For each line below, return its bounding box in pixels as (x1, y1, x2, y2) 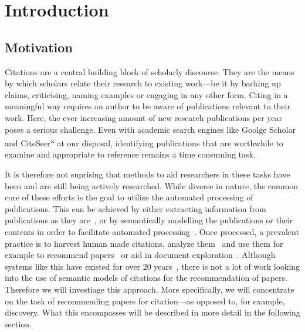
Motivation (5, 38, 73, 56)
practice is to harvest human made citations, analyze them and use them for (5, 237, 283, 249)
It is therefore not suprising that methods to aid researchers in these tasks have (5, 167, 290, 180)
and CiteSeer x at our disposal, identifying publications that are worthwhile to (5, 135, 283, 149)
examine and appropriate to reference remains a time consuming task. (5, 148, 256, 160)
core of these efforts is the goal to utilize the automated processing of (5, 191, 253, 203)
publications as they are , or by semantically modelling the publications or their (5, 214, 293, 226)
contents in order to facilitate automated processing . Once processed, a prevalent (5, 225, 299, 237)
